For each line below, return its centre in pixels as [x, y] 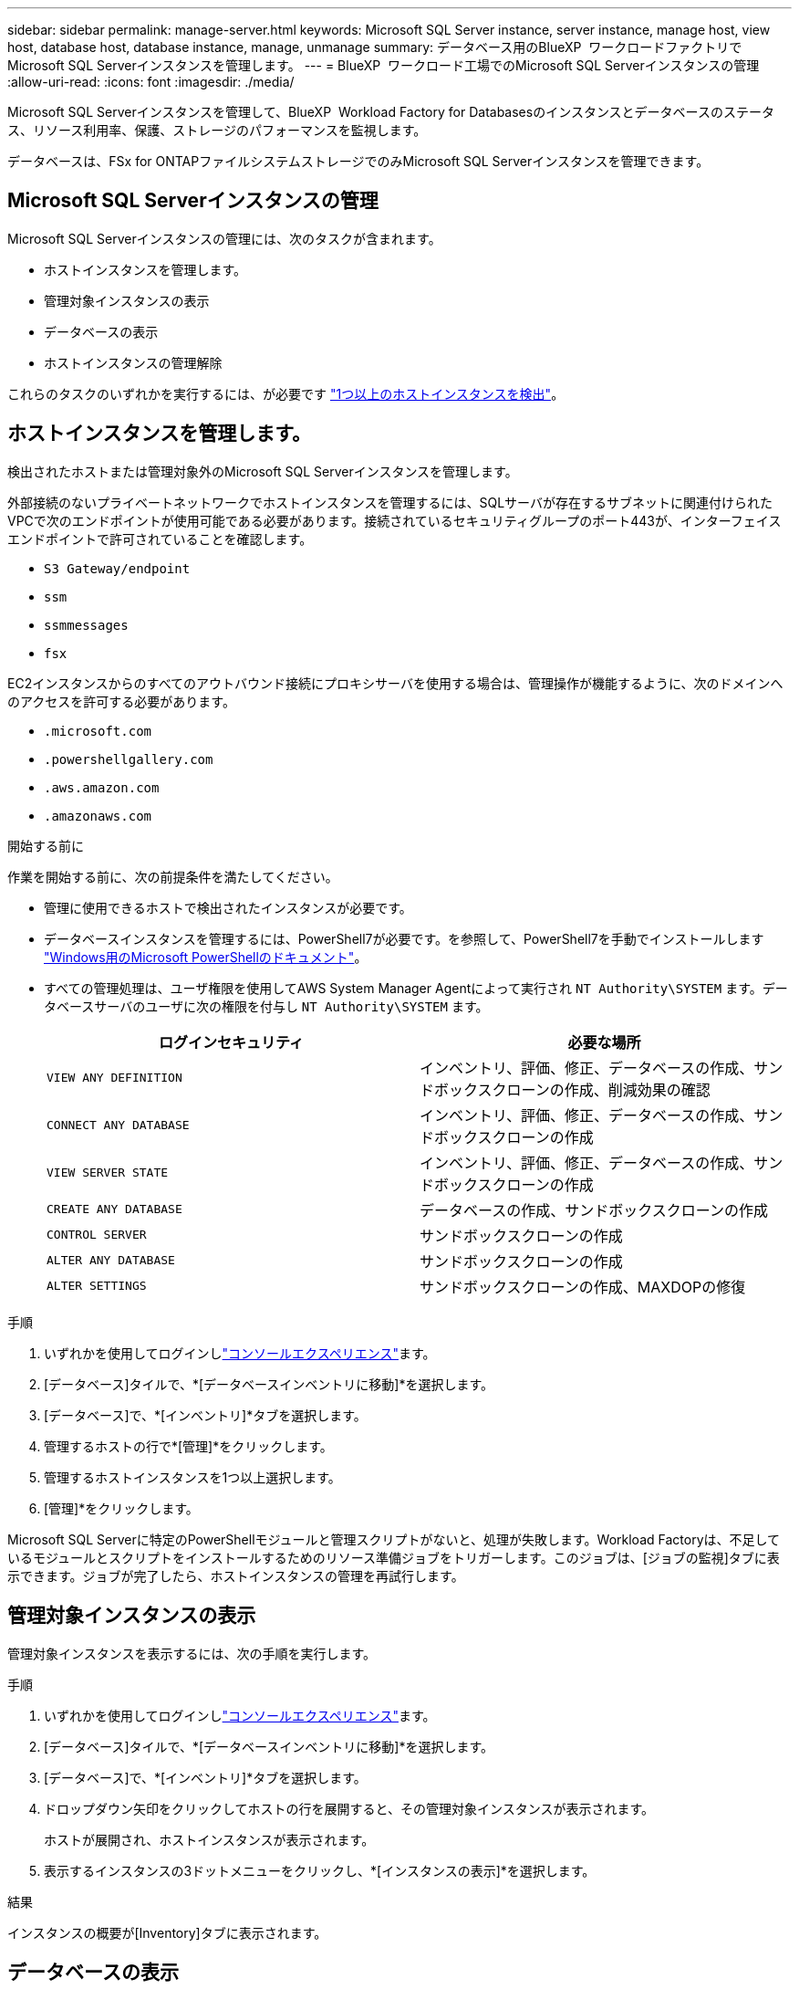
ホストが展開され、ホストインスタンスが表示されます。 [209, 1839]
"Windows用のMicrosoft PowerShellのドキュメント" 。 [206, 957]
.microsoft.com [98, 731]
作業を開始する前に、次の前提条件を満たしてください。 [173, 876]
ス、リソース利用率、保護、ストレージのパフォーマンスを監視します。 [217, 130]
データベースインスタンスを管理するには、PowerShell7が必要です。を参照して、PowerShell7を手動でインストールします [404, 938]
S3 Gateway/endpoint [117, 568]
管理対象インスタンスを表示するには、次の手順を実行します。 [192, 1653]
